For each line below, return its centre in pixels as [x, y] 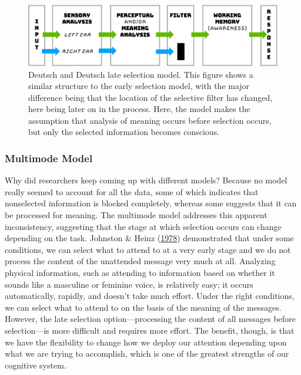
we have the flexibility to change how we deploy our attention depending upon [146, 342]
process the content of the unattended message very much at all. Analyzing [140, 261]
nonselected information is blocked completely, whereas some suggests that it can [151, 203]
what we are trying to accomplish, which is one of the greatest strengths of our [147, 353]
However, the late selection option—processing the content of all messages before [150, 319]
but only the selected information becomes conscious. [124, 132]
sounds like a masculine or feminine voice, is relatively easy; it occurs [129, 284]
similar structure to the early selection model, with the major [139, 86]
